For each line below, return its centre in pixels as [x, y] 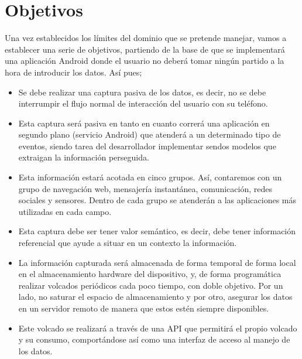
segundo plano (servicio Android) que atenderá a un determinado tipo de [150, 134]
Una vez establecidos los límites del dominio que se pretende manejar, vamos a [146, 38]
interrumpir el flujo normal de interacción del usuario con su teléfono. [143, 103]
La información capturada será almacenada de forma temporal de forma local [157, 262]
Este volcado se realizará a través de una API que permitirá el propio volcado [158, 328]
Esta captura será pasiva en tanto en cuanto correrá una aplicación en [144, 123]
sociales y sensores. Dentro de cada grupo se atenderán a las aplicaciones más [157, 200]
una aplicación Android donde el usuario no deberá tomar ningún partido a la [145, 61]
